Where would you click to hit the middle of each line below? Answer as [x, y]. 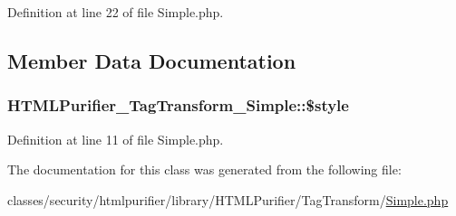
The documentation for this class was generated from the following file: [204, 169]
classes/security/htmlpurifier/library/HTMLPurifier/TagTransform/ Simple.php [228, 199]
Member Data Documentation [152, 60]
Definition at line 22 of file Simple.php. [116, 12]
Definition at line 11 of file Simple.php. [116, 139]
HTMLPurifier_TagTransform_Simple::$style [178, 105]
